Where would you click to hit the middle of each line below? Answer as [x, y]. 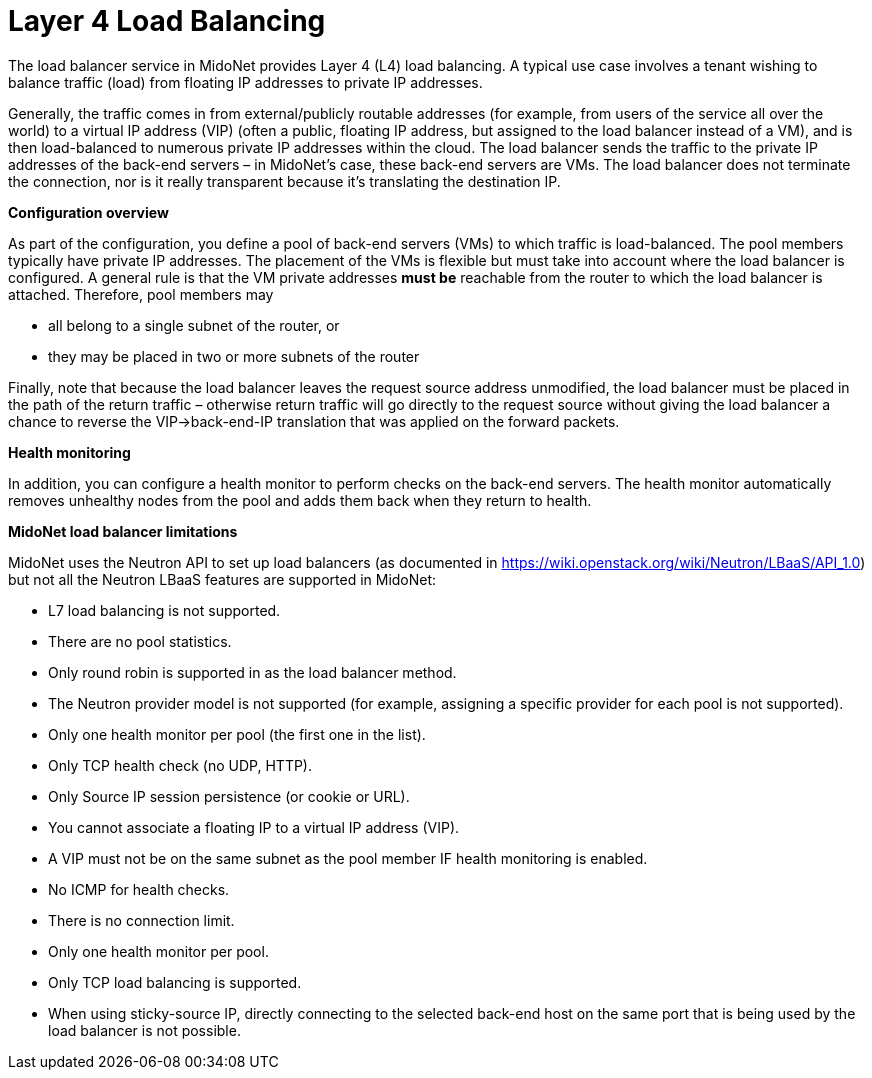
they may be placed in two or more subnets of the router [234, 356]
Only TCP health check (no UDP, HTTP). [180, 765]
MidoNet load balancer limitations [123, 531]
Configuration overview [88, 212]
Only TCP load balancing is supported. [175, 982]
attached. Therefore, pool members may [141, 294]
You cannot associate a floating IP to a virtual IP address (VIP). [254, 827]
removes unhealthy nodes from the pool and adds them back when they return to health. [300, 500]
